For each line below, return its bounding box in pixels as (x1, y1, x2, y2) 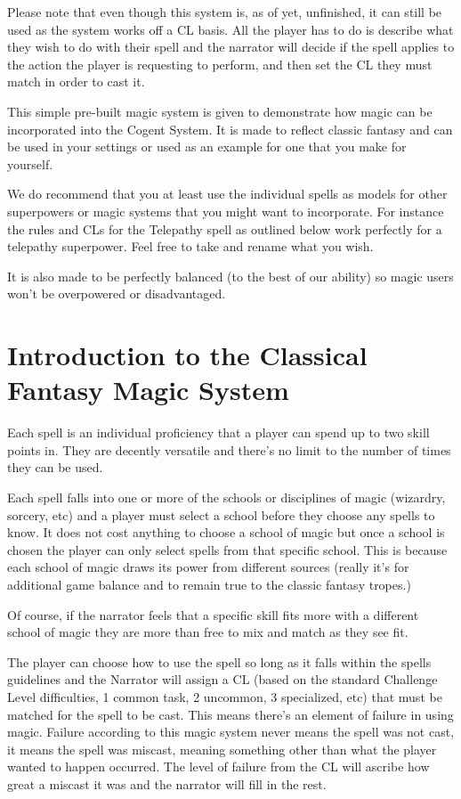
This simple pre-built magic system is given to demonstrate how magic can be (7, 102, 433, 120)
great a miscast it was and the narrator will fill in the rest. (7, 774, 327, 793)
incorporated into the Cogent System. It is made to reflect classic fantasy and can (7, 119, 453, 138)
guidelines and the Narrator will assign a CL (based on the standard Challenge (7, 670, 438, 689)
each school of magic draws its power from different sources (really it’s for (7, 558, 409, 576)
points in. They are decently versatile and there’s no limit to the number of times (7, 440, 451, 459)
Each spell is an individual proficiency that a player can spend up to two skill (7, 423, 430, 442)
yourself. (7, 154, 53, 173)
